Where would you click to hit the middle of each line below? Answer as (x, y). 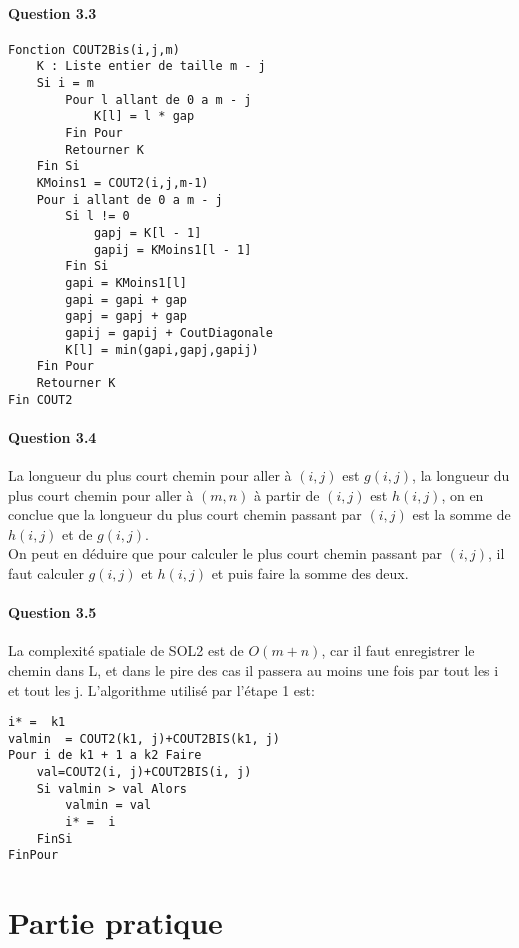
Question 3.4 (52, 436)
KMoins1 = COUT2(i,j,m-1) (122, 183)
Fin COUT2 (40, 399)
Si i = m (65, 83)
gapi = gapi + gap (126, 299)
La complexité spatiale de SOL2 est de (126, 650)
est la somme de (461, 514)
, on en (462, 494)
